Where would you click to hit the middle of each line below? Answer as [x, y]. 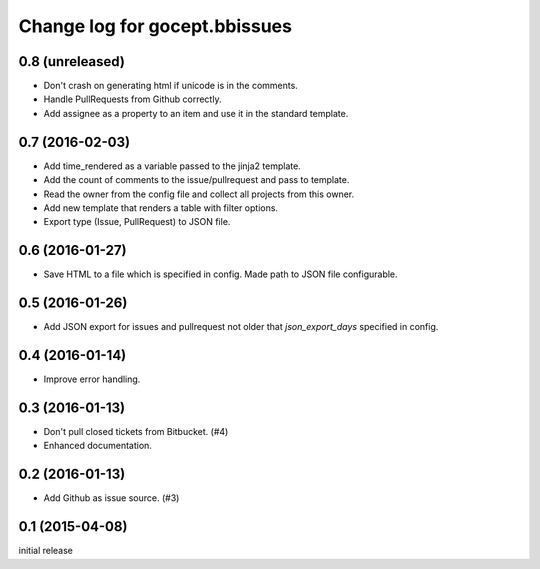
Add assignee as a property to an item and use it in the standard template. [196, 113]
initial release [46, 551]
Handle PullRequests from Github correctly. [132, 99]
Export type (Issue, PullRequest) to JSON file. [137, 222]
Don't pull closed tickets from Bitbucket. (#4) [136, 431]
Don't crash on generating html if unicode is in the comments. [171, 86]
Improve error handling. [92, 379]
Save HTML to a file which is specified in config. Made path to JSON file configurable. [221, 274]
